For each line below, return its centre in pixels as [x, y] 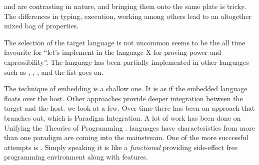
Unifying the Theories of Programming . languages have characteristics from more [130, 127]
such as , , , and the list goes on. [54, 72]
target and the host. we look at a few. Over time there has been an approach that [129, 108]
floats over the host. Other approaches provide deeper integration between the [123, 98]
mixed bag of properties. [41, 26]
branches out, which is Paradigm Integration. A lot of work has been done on [122, 117]
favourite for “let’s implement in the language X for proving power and [113, 52]
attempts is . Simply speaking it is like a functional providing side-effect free [121, 147]
